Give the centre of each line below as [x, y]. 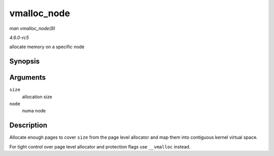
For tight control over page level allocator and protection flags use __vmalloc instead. [100, 146]
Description [28, 125]
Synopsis [25, 62]
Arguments [28, 78]
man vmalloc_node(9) [32, 28]
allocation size [37, 97]
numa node [34, 111]
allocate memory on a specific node [47, 47]
